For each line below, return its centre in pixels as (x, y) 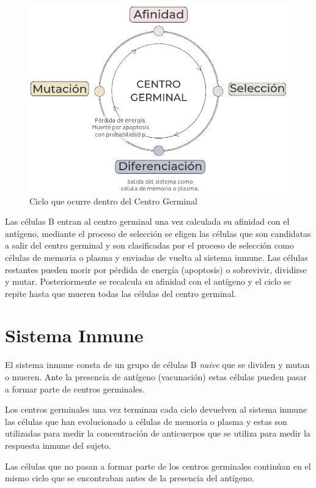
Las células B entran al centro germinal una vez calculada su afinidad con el (147, 221)
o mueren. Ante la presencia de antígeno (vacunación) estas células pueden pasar (156, 377)
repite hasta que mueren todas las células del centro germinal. (121, 293)
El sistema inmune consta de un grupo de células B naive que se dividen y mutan (157, 365)
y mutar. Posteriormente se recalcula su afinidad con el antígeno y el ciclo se (148, 281)
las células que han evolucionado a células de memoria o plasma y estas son (146, 421)
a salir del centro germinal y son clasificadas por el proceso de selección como (149, 245)
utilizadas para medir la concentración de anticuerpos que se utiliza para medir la (158, 433)
